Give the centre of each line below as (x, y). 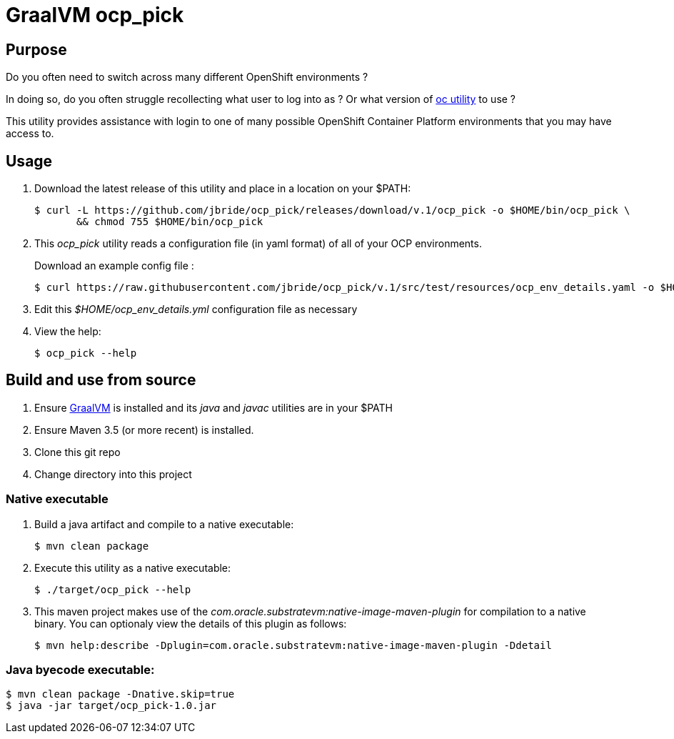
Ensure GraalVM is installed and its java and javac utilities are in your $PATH (213, 407)
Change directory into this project (113, 474)
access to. (30, 134)
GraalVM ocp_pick (95, 15)
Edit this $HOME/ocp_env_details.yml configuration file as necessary (196, 309)
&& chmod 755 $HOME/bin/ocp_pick (170, 222)
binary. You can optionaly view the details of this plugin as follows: (191, 623)
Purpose (36, 49)
